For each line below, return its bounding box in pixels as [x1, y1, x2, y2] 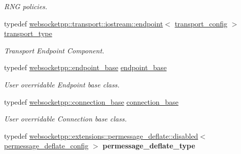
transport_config [175, 18, 228, 28]
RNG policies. [4, 1, 48, 11]
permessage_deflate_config [4, 140, 89, 151]
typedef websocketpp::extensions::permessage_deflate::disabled [4, 130, 198, 141]
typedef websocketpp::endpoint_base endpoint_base [4, 62, 167, 73]
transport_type [4, 28, 52, 39]
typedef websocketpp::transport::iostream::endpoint [4, 18, 163, 28]
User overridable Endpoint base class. [4, 79, 120, 89]
